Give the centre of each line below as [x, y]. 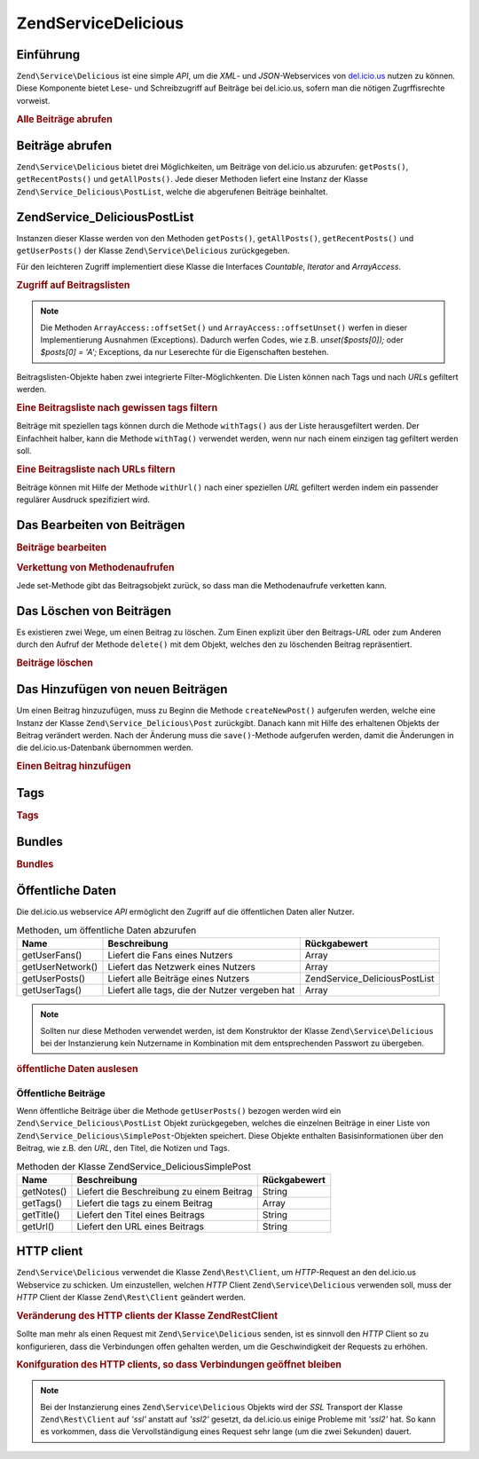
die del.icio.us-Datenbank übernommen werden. [105, 748]
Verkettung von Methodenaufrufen [95, 567]
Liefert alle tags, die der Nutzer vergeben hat [201, 990]
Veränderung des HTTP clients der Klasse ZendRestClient [147, 1315]
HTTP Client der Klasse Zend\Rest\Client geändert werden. [131, 1297]
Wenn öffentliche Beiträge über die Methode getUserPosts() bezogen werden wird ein [179, 1110]
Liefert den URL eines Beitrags [140, 1226]
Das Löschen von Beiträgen [94, 611]
